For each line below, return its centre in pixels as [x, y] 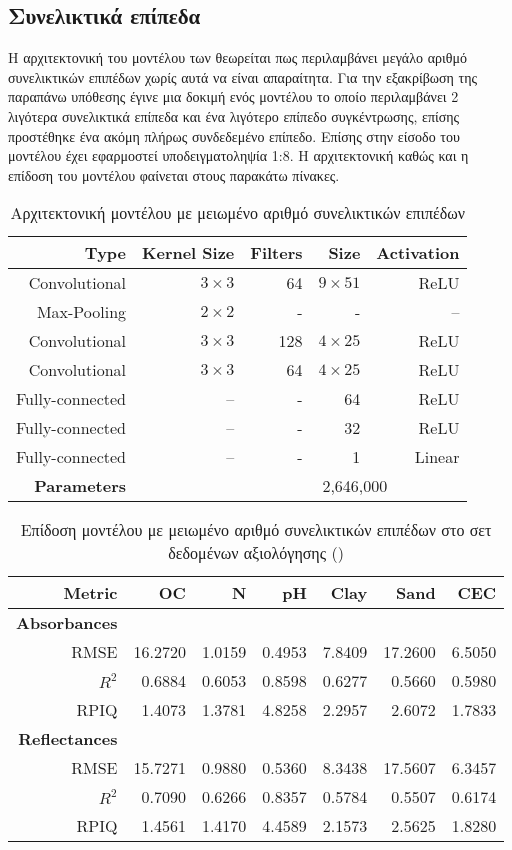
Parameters [80, 486]
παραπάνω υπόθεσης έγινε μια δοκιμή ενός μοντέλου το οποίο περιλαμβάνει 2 [233, 96]
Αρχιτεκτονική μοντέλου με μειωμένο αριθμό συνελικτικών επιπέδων [237, 213]
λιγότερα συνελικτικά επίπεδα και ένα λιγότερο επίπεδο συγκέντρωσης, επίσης [234, 115]
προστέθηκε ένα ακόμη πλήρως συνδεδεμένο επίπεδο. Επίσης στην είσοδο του [234, 135]
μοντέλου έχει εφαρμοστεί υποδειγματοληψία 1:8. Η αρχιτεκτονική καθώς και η [238, 155]
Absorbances [67, 623]
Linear [437, 457]
